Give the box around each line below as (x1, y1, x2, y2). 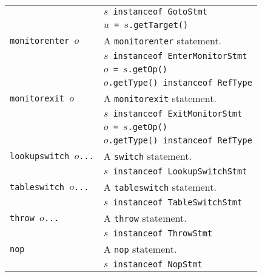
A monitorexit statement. (103, 91, 217, 105)
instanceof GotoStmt (113, 7, 207, 16)
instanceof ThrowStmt (113, 228, 213, 238)
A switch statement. (103, 149, 192, 163)
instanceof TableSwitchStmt (113, 197, 243, 207)
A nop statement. (103, 242, 177, 256)
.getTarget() (128, 20, 189, 30)
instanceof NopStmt (113, 259, 203, 269)
